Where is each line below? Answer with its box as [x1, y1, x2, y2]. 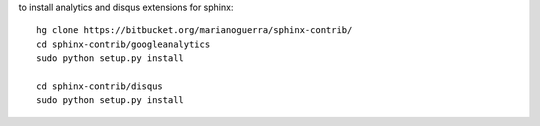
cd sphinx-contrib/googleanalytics [36, 38, 211, 50]
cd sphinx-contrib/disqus [36, 80, 164, 92]
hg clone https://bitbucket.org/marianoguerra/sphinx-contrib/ [36, 25, 353, 36]
